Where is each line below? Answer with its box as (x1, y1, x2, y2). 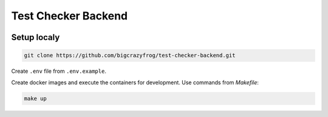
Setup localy (11, 32, 60, 42)
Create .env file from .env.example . (11, 67, 106, 75)
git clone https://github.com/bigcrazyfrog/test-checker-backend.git (24, 52, 236, 59)
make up (24, 95, 47, 102)
